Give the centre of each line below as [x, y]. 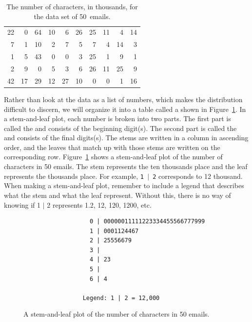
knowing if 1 [22, 204]
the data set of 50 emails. [72, 16]
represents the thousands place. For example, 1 [74, 176]
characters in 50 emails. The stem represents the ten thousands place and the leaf [126, 166]
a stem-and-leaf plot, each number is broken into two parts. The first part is [117, 118]
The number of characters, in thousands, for [72, 6]
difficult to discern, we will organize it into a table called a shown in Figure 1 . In [125, 109]
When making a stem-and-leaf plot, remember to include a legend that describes [124, 185]
